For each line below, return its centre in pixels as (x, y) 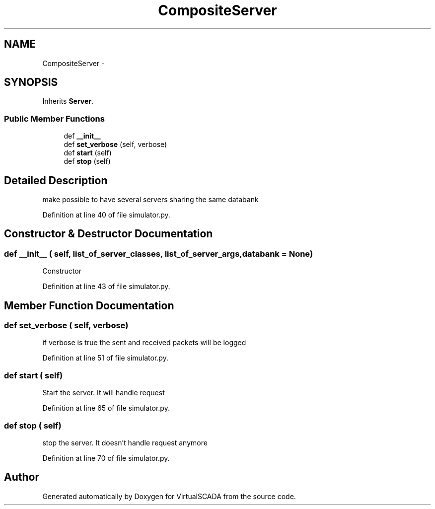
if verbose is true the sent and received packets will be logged (144, 343)
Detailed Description (56, 180)
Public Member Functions (54, 118)
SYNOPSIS (31, 82)
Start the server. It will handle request (104, 393)
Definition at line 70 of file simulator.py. (106, 458)
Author (22, 477)
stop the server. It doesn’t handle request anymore (125, 442)
